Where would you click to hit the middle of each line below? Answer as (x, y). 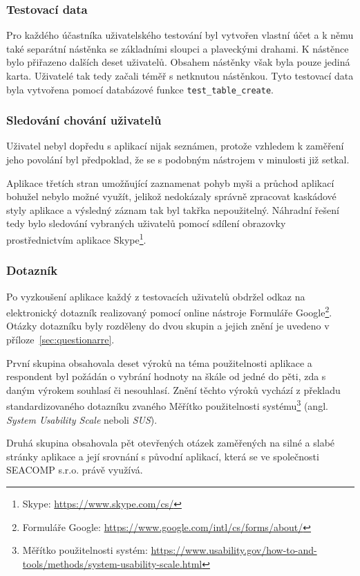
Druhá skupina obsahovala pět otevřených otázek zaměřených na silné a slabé (171, 443)
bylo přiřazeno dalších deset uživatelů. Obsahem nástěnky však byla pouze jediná (178, 62)
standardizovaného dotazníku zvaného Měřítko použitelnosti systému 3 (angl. (167, 405)
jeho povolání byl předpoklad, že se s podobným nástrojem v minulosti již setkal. (178, 160)
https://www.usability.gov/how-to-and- (234, 550)
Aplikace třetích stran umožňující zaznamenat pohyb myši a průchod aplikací (170, 182)
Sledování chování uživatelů (84, 120)
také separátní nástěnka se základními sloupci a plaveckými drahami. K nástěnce (178, 48)
